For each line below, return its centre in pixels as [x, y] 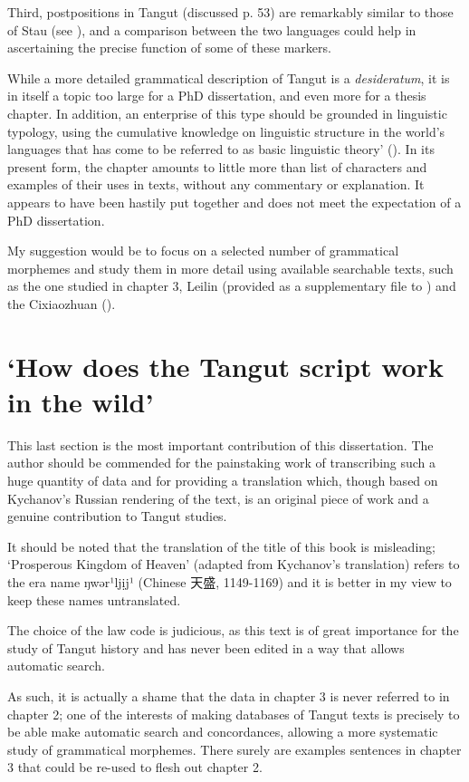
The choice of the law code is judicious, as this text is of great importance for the [233, 630]
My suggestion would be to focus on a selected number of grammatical [203, 251]
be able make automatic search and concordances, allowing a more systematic [223, 732]
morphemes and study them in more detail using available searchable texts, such [230, 268]
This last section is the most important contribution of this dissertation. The [220, 444]
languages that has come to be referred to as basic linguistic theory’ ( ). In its [221, 149]
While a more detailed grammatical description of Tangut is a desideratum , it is [229, 77]
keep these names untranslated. [94, 599]
